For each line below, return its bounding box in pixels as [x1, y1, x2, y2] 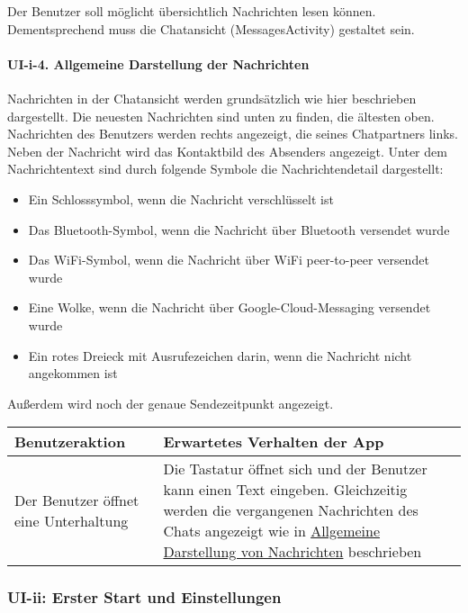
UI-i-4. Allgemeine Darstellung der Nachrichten [7, 54, 310, 73]
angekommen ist [28, 364, 118, 383]
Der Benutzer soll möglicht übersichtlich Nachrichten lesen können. [7, 2, 376, 20]
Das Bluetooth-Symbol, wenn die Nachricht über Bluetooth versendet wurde [28, 220, 450, 239]
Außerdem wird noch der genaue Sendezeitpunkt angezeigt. [7, 393, 334, 412]
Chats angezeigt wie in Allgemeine [163, 520, 381, 542]
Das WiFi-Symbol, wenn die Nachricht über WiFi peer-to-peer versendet [28, 250, 429, 269]
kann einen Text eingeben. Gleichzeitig [163, 479, 408, 500]
